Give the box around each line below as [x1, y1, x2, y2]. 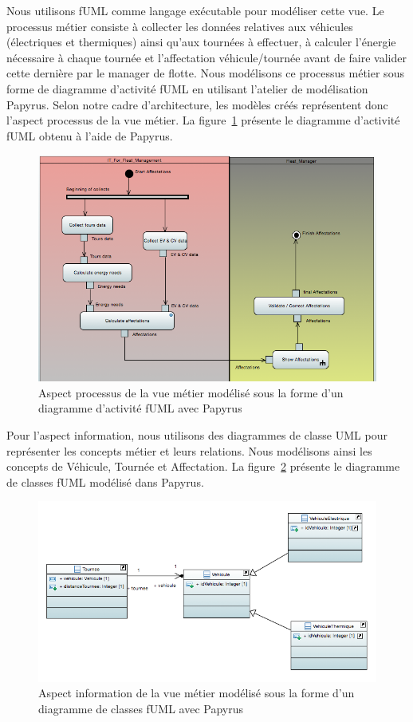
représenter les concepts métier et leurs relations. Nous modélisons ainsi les [6, 442, 372, 459]
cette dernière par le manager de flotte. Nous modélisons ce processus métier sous [6, 65, 404, 81]
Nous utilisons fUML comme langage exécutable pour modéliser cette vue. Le [6, 2, 384, 18]
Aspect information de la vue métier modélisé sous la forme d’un [38, 685, 355, 701]
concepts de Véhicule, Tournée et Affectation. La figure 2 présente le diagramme [6, 458, 400, 475]
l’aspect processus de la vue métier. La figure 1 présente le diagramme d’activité [6, 112, 400, 128]
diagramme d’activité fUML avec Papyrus [38, 400, 242, 416]
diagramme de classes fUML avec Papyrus [38, 700, 244, 716]
